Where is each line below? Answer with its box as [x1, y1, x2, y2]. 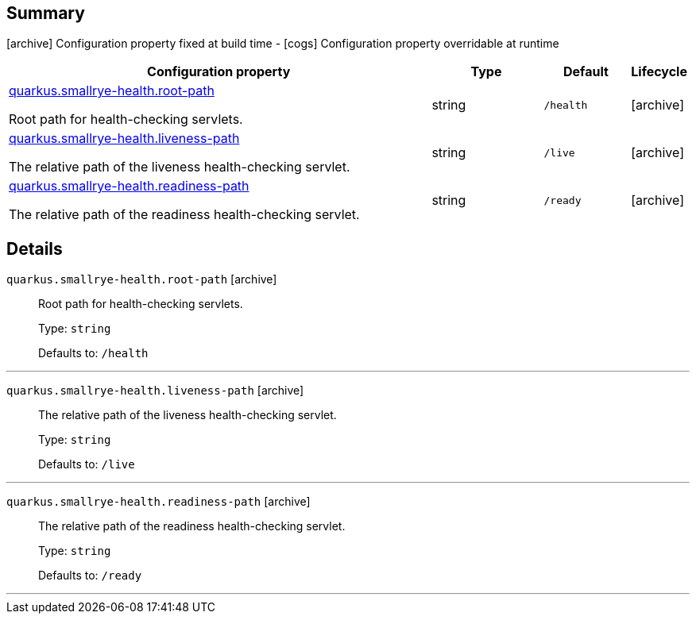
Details [6, 238, 63, 259]
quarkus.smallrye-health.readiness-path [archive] [6, 495, 311, 509]
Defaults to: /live [38, 457, 135, 472]
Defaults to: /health [38, 346, 149, 360]
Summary [6, 3, 85, 23]
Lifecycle [631, 64, 687, 80]
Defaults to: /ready [38, 568, 142, 583]
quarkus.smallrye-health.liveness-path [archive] [6, 383, 304, 398]
